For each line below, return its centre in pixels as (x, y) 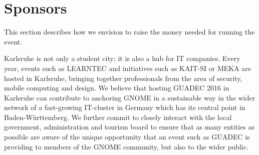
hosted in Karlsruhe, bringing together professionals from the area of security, (123, 78)
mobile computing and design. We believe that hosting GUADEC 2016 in (117, 88)
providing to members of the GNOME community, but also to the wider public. (126, 146)
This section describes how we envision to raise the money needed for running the (129, 32)
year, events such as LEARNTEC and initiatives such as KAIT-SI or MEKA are (128, 68)
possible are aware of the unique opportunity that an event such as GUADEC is (127, 137)
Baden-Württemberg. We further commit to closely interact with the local (118, 117)
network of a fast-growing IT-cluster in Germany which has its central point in (125, 107)
